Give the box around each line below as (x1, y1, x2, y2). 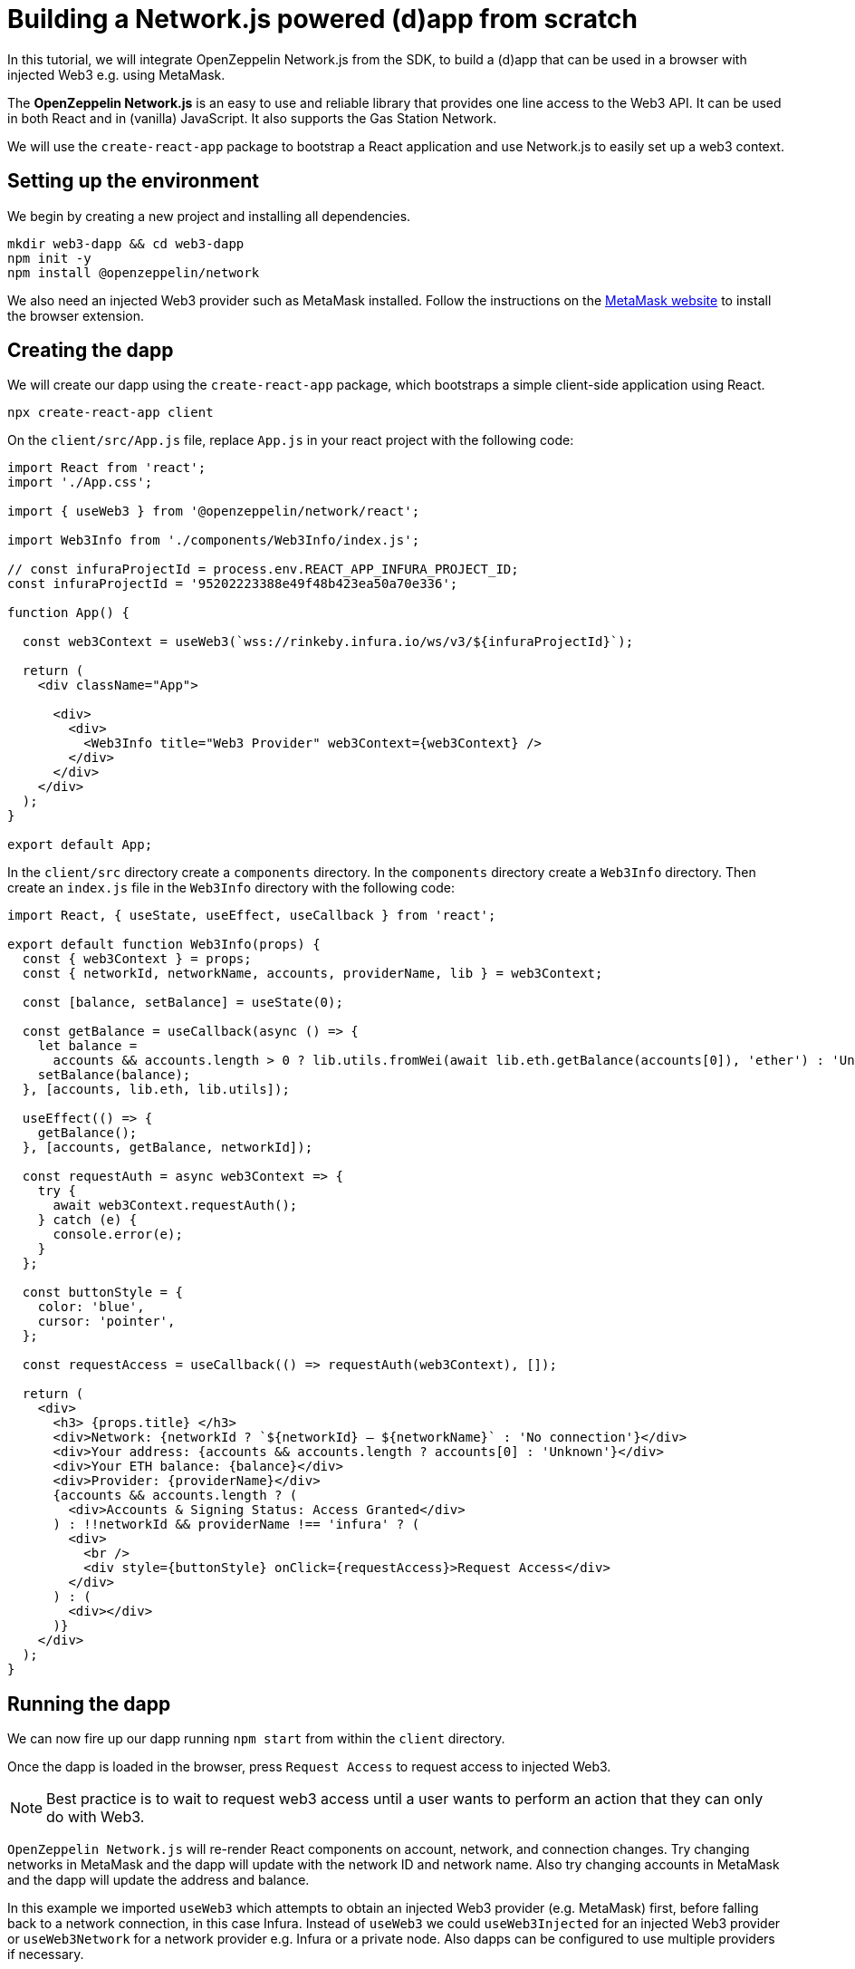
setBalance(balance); (37, 1067, 191, 1083)
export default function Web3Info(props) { (7, 937, 321, 952)
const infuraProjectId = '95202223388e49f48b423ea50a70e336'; (7, 576, 458, 592)
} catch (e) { (37, 1212, 138, 1228)
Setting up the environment (7, 169, 259, 193)
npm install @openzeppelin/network (7, 265, 260, 280)
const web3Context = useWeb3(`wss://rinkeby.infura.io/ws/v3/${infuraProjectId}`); (22, 634, 634, 650)
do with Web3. (46, 1808, 145, 1827)
